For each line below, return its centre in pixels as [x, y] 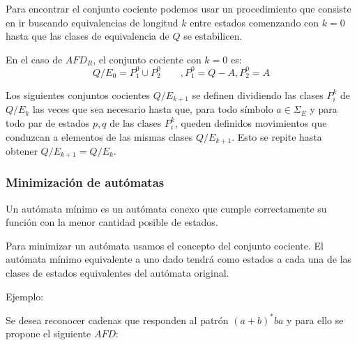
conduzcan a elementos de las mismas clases [99, 136]
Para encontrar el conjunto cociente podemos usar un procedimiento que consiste [178, 8]
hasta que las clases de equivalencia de [88, 36]
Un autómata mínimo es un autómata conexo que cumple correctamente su [166, 208]
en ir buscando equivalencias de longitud [92, 22]
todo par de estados [48, 122]
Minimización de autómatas [85, 182]
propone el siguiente [48, 333]
